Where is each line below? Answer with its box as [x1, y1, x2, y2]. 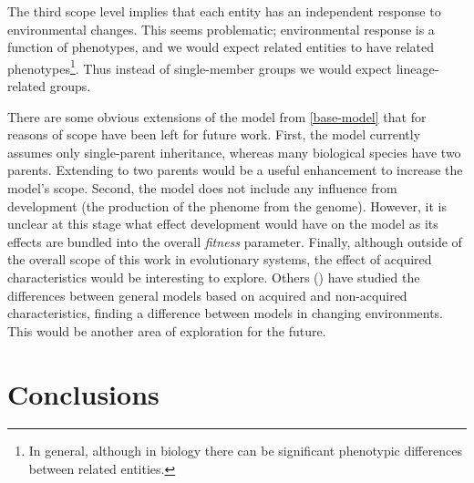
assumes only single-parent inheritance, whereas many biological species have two [7, 142, 461, 161]
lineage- [396, 58, 439, 77]
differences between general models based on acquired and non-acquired [7, 285, 407, 304]
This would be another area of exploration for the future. [7, 321, 326, 340]
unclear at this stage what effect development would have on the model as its [7, 214, 438, 233]
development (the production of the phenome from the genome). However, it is [7, 196, 448, 215]
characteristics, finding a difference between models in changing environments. [7, 303, 444, 323]
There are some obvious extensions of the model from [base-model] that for [7, 107, 427, 126]
